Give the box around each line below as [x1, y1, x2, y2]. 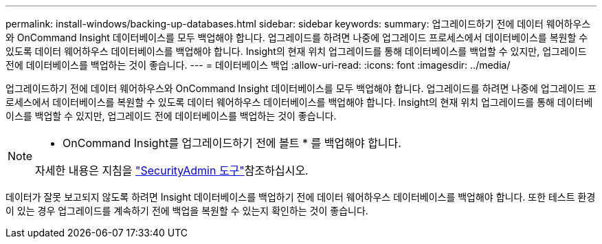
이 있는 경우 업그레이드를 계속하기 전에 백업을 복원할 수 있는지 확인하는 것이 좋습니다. [5, 205, 368, 217]
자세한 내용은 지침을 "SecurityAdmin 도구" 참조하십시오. [35, 164, 309, 177]
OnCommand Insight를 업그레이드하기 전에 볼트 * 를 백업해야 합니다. [63, 136, 401, 150]
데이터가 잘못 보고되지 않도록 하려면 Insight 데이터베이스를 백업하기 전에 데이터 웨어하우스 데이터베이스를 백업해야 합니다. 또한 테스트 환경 [5, 191, 596, 203]
